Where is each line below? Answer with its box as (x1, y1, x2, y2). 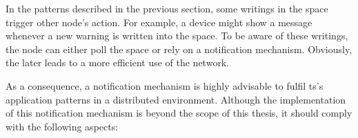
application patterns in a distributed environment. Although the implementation (6, 92, 346, 106)
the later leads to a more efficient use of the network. (6, 55, 230, 70)
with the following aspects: (6, 119, 119, 133)
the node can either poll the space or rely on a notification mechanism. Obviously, (6, 41, 352, 56)
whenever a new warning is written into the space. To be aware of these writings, (6, 28, 348, 43)
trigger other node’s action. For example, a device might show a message (6, 14, 312, 29)
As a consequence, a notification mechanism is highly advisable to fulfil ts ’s (6, 78, 324, 92)
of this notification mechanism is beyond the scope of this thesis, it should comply (6, 106, 352, 120)
